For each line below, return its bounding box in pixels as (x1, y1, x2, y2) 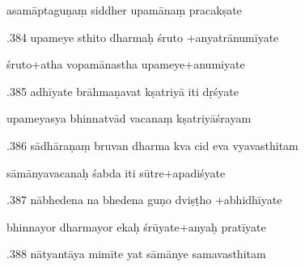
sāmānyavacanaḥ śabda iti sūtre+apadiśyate (6, 164, 226, 181)
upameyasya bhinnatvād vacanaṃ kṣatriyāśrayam (6, 110, 252, 127)
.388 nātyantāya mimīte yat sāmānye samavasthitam (6, 245, 266, 262)
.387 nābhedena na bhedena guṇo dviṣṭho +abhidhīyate (6, 191, 282, 208)
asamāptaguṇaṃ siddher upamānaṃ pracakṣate (6, 2, 242, 18)
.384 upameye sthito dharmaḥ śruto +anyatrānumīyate (6, 28, 279, 45)
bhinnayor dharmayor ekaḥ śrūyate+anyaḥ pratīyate (6, 218, 266, 235)
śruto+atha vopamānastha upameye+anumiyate (6, 56, 245, 73)
